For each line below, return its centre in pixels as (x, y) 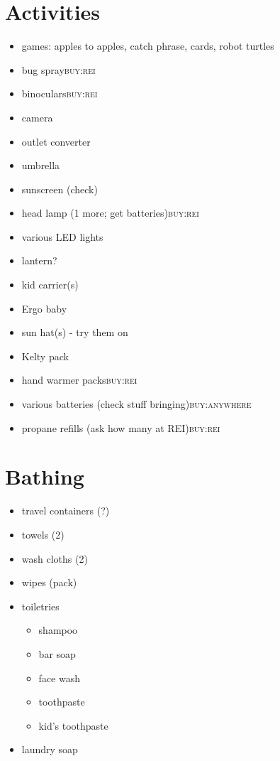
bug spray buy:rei (58, 69)
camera (37, 117)
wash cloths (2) (55, 558)
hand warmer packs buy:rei (79, 380)
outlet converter (56, 141)
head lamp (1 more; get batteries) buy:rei (110, 213)
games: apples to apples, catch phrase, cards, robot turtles (148, 46)
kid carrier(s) (50, 285)
